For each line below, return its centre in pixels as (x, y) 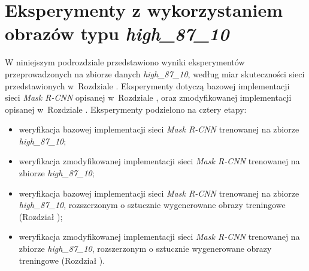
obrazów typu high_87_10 (117, 34)
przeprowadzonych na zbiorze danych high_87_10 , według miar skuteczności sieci (155, 73)
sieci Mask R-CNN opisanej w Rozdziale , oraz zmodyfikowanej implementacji (148, 97)
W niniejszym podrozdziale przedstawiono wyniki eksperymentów (125, 62)
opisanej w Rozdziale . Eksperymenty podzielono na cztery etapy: (126, 109)
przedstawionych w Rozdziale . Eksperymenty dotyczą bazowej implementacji (147, 85)
